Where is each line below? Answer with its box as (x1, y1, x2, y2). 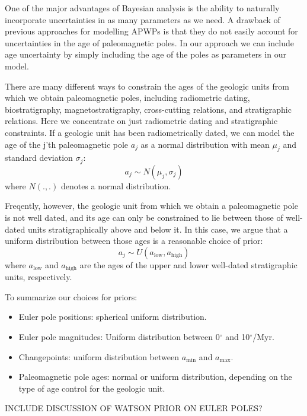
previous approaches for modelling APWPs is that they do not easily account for (5, 25, 298, 37)
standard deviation (5, 151, 73, 164)
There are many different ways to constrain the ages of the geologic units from (5, 80, 289, 92)
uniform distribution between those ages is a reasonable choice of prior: (5, 234, 263, 247)
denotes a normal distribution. (60, 179, 171, 192)
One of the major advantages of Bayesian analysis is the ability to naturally (5, 2, 280, 14)
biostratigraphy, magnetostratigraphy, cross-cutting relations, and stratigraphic (5, 103, 292, 115)
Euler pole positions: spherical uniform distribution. (18, 310, 207, 323)
